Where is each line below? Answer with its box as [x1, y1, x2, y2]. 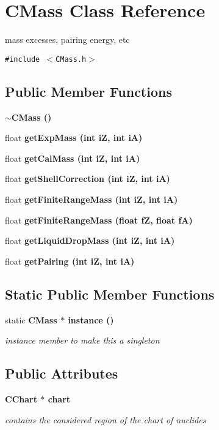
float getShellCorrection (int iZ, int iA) [5, 172, 170, 185]
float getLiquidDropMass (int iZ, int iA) [5, 234, 175, 247]
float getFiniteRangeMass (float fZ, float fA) [5, 213, 193, 226]
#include [5, 55, 40, 64]
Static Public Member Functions [5, 284, 215, 303]
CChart [5, 392, 37, 405]
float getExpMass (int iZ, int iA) [5, 131, 143, 144]
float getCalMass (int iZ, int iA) [5, 151, 140, 164]
